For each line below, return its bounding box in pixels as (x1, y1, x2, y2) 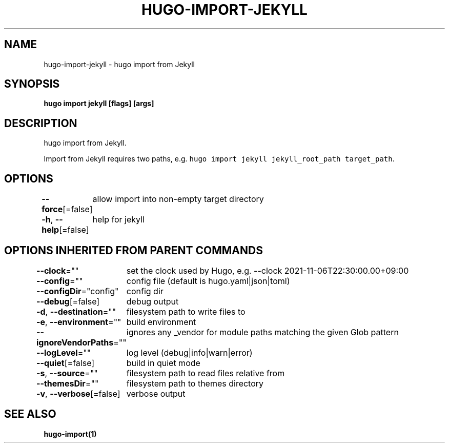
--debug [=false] (36, 296, 100, 307)
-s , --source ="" (36, 368, 98, 378)
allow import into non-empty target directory (92, 194, 264, 205)
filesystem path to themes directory (126, 378, 264, 389)
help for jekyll (92, 214, 145, 225)
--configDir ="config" (36, 286, 119, 296)
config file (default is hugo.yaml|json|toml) (126, 275, 290, 286)
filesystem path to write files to (126, 306, 246, 317)
